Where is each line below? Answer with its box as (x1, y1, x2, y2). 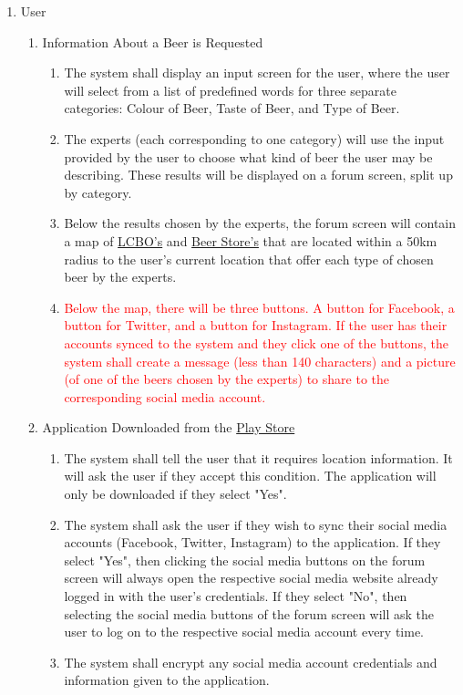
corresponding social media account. (64, 387, 266, 406)
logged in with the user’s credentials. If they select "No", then (64, 586, 407, 606)
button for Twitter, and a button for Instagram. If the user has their (64, 316, 448, 335)
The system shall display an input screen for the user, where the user (64, 63, 450, 82)
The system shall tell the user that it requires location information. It (64, 448, 453, 467)
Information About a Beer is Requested (42, 32, 263, 51)
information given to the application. (64, 670, 270, 690)
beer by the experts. (64, 267, 177, 286)
